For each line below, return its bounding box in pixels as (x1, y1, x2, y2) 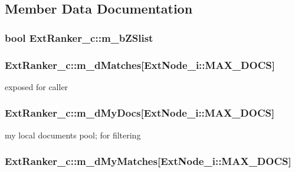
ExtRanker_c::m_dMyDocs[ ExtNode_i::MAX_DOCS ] (5, 105, 275, 120)
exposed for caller (5, 80, 68, 92)
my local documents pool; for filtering (5, 128, 141, 141)
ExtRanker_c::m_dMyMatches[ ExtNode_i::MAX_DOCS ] (5, 154, 291, 168)
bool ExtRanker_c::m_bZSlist (5, 30, 153, 45)
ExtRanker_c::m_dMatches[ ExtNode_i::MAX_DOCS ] (5, 57, 275, 72)
